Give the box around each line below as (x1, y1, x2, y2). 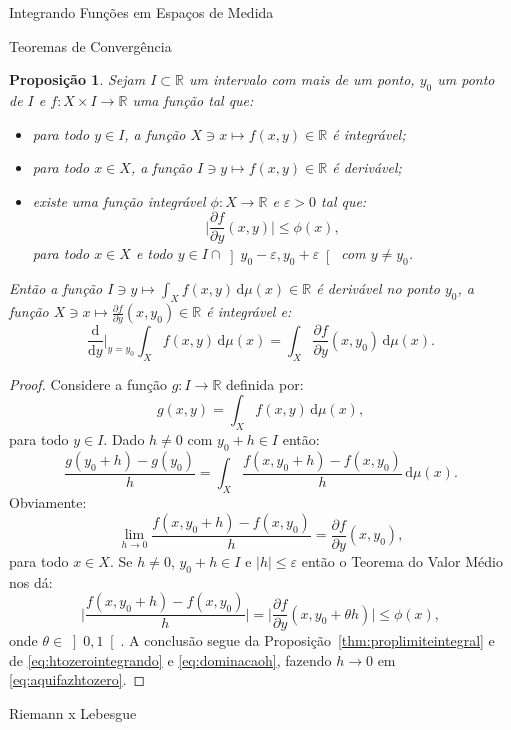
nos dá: (9, 571, 53, 592)
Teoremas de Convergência (9, 35, 172, 56)
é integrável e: (206, 301, 292, 322)
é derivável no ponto (316, 278, 440, 299)
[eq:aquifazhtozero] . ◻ (9, 669, 146, 690)
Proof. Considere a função (9, 373, 167, 394)
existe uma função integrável (32, 190, 206, 211)
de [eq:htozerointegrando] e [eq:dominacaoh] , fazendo (9, 649, 332, 670)
